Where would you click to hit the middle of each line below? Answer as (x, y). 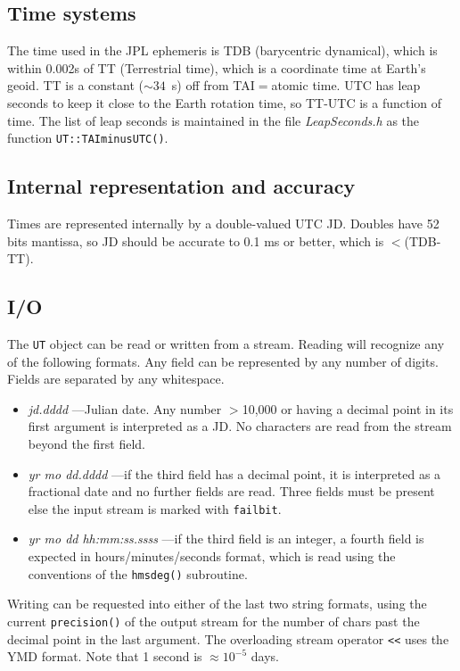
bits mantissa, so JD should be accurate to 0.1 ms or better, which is (196, 240)
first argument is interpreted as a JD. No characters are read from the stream (240, 426)
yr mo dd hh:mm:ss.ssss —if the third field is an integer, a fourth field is (226, 538)
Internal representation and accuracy (181, 186)
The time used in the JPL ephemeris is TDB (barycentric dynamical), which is (222, 50)
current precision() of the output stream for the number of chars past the (214, 621)
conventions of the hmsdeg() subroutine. (138, 573)
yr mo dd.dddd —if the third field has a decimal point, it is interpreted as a (234, 473)
